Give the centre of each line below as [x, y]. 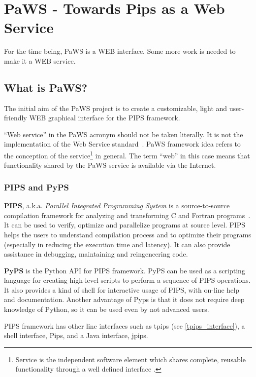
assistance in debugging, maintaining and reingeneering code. [96, 254]
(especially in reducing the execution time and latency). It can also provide [117, 244]
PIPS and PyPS [36, 187]
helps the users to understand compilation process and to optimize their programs [128, 234]
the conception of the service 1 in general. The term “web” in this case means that [127, 155]
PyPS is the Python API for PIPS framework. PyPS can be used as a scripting [125, 270]
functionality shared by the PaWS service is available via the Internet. [110, 165]
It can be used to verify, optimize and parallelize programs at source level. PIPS [125, 225]
